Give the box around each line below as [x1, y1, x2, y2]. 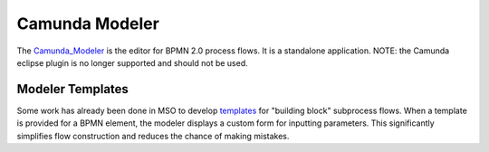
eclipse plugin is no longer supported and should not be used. [16, 57, 248, 68]
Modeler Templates [16, 81, 129, 97]
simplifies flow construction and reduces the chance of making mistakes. [16, 130, 290, 141]
